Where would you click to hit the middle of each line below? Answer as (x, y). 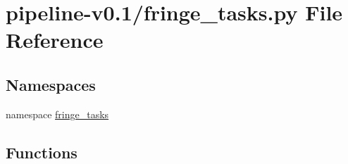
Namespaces (51, 84)
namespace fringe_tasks (57, 114)
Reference (55, 40)
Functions (42, 152)
